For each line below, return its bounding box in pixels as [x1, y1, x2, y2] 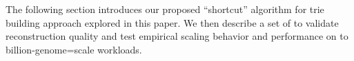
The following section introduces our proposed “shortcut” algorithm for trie [6, 2, 324, 16]
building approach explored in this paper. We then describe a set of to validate [6, 15, 339, 29]
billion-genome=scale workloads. [6, 42, 142, 56]
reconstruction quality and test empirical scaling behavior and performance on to [6, 29, 348, 43]
